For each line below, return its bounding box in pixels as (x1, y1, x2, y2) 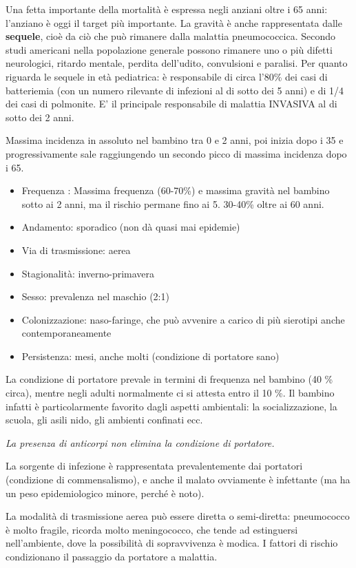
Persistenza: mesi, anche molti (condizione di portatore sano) (21, 348, 280, 363)
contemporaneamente (21, 326, 112, 340)
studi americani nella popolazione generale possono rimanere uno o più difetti (6, 42, 333, 56)
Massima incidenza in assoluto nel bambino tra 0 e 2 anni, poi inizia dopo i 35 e (6, 133, 344, 147)
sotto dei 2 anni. (6, 109, 74, 124)
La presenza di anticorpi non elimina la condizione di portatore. (6, 435, 275, 450)
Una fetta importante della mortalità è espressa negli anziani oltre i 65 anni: (6, 2, 328, 16)
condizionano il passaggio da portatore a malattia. (6, 549, 218, 563)
